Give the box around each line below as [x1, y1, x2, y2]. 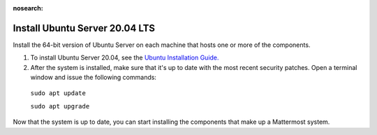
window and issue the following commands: [30, 73, 157, 82]
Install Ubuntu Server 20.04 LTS [13, 22, 156, 34]
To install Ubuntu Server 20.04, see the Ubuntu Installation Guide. [30, 53, 219, 62]
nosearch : [13, 4, 43, 12]
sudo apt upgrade [30, 102, 90, 110]
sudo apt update [30, 90, 87, 97]
